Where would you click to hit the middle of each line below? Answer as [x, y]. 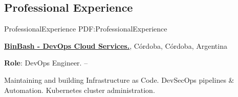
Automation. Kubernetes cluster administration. [80, 90]
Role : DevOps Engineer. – [46, 63]
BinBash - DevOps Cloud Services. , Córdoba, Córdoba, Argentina [116, 45]
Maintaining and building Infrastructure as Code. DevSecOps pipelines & [119, 79]
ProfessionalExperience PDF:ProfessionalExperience [86, 29]
